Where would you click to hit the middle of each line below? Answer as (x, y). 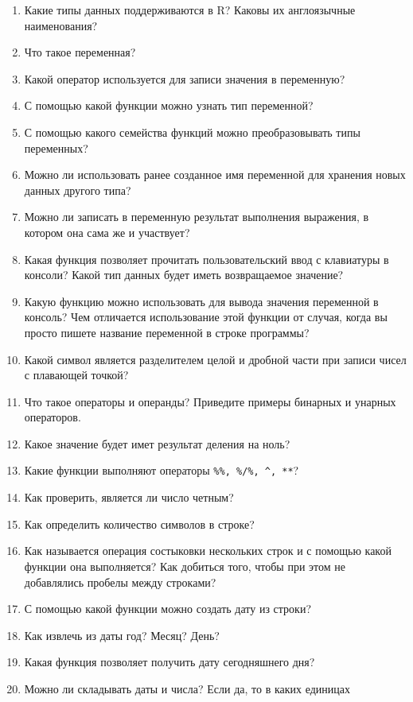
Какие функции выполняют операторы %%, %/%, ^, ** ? (162, 470)
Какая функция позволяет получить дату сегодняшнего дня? (169, 662)
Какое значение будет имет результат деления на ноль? (157, 443)
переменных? (56, 147)
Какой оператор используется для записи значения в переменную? (185, 78)
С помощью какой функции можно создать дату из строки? (168, 609)
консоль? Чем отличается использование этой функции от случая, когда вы (206, 317)
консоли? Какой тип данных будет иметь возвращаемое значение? (184, 275)
